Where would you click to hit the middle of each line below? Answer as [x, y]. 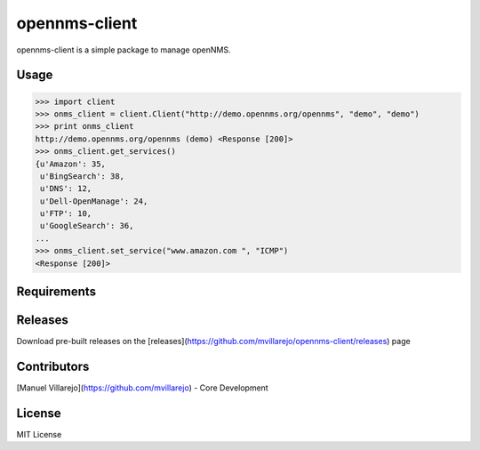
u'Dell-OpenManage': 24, [94, 201]
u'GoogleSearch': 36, [87, 226]
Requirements [56, 292]
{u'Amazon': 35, [71, 164]
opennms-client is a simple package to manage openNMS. [124, 50]
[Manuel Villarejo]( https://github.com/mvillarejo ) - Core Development [142, 388]
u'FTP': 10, [66, 214]
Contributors [53, 366]
